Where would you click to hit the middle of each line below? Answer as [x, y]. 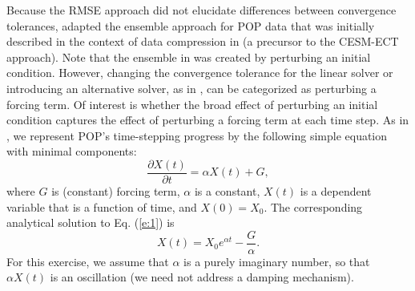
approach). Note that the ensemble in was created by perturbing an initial [189, 57]
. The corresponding [313, 206]
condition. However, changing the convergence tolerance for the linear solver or [200, 73]
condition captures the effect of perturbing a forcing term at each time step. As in [208, 120]
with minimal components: [72, 151]
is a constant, [227, 191]
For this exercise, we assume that [88, 261]
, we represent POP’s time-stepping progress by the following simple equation [197, 135]
